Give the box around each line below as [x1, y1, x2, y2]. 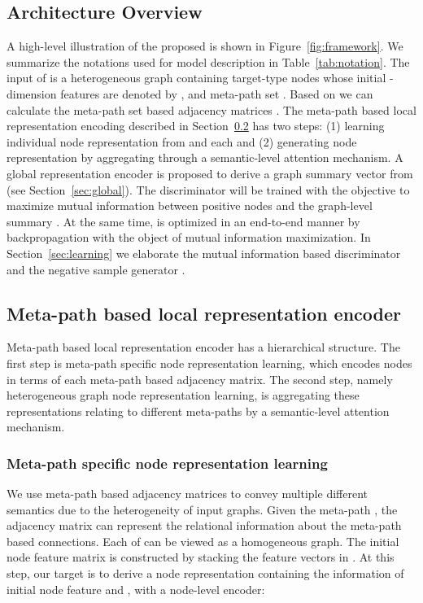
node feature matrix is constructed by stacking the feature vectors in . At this [7, 548, 395, 566]
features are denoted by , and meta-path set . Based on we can [60, 85, 373, 102]
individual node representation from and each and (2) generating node [7, 133, 357, 150]
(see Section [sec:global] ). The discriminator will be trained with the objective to [7, 181, 410, 198]
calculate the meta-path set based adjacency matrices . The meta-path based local [7, 101, 416, 118]
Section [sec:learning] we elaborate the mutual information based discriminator [7, 244, 401, 261]
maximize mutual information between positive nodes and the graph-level [7, 197, 373, 214]
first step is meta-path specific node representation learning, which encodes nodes [7, 354, 412, 371]
